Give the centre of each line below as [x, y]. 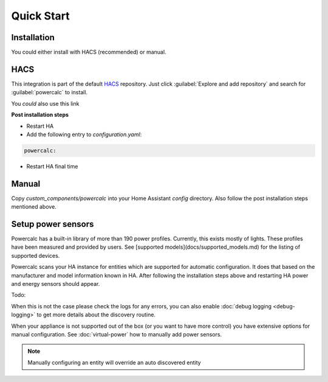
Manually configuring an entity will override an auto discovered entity [114, 363]
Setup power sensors [53, 224]
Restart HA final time [52, 166]
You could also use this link [45, 103]
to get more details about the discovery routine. [96, 315]
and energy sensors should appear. [56, 284]
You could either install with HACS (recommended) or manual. [89, 52]
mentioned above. [34, 207]
